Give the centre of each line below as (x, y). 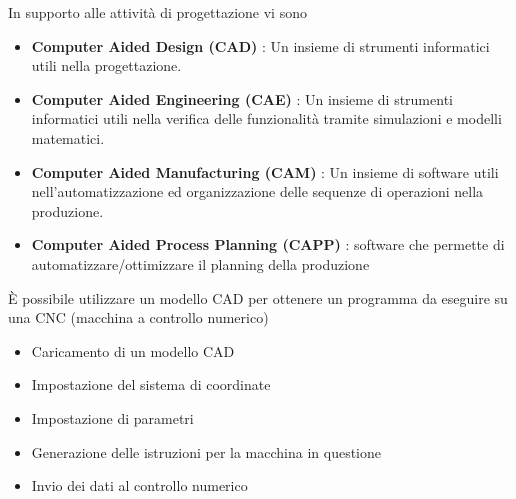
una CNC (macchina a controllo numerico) (138, 317)
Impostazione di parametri (112, 417)
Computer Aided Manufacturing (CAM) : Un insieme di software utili (265, 171)
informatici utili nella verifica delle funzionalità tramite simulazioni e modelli (266, 118)
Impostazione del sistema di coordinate (151, 384)
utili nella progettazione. (106, 65)
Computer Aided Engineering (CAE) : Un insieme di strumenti (242, 98)
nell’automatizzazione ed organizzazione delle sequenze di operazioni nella (257, 191)
